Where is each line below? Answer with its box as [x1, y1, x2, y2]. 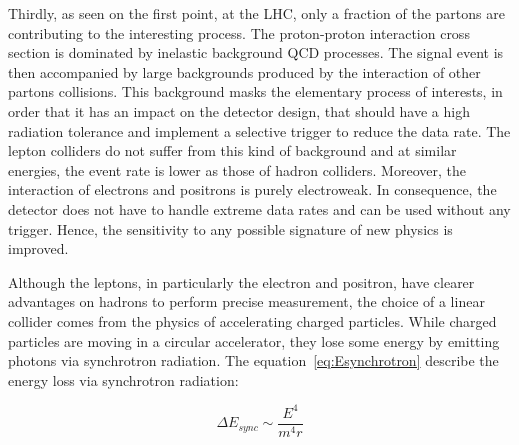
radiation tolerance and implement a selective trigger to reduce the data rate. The [8, 120, 511, 141]
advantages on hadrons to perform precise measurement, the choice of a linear [8, 291, 485, 312]
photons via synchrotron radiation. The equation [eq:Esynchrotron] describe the [8, 350, 499, 371]
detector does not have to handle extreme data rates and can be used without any [8, 198, 511, 219]
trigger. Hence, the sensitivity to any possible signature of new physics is [8, 218, 453, 239]
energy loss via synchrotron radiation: [8, 369, 239, 390]
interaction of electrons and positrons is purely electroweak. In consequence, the [8, 179, 497, 200]
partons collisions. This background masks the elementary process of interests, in [8, 81, 503, 102]
